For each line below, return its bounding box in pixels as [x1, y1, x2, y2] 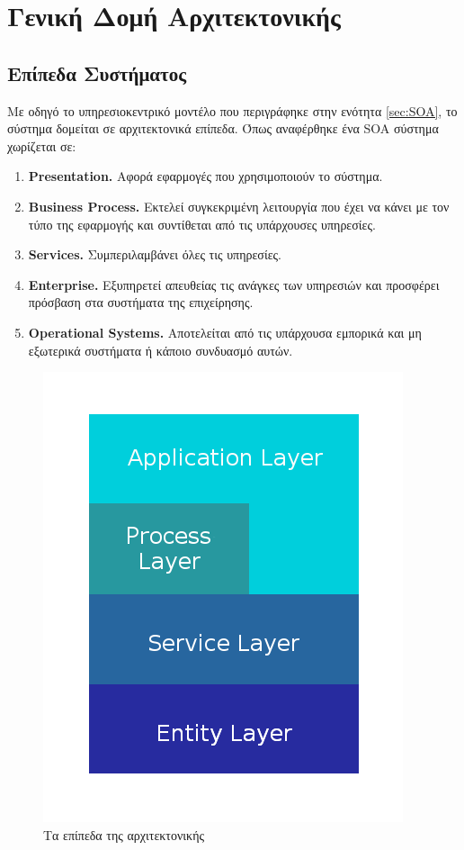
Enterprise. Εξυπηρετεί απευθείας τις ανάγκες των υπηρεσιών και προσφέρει [28, 275, 440, 294]
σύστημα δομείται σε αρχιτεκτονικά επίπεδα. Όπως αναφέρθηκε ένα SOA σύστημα [7, 119, 439, 138]
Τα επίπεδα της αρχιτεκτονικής [43, 825, 205, 844]
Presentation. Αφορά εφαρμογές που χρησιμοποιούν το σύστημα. [28, 167, 383, 185]
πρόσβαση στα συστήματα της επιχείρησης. [28, 293, 254, 312]
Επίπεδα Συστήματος [7, 59, 187, 86]
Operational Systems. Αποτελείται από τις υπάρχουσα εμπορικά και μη [28, 322, 422, 341]
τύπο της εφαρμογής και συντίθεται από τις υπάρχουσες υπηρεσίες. [28, 214, 376, 233]
